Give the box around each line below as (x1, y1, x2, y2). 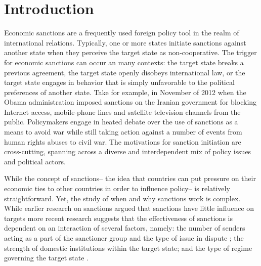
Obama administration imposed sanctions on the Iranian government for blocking (4, 97, 257, 107)
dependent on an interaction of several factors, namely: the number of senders (4, 223, 245, 233)
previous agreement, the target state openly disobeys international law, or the (4, 67, 245, 77)
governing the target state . (4, 252, 89, 263)
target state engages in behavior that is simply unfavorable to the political (4, 77, 235, 87)
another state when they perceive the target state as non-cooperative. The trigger (4, 47, 257, 58)
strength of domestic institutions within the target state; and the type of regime (4, 242, 252, 253)
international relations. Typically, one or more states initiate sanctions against (4, 37, 246, 48)
